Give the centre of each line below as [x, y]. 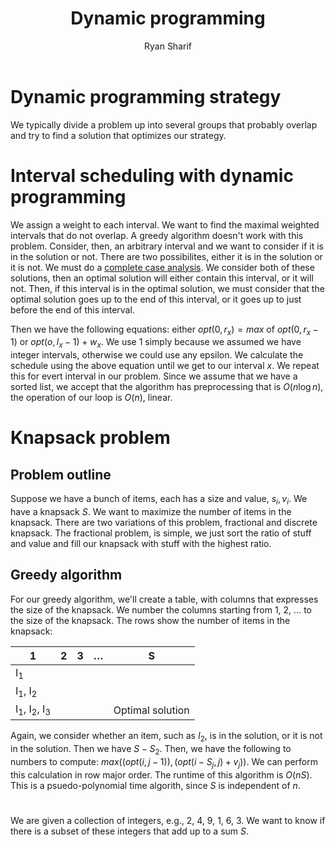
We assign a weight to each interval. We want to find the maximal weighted [165, 224]
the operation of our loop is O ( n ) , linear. [91, 398]
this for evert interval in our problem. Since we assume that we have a [154, 376]
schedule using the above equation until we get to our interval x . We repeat [165, 366]
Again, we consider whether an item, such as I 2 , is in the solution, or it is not [166, 737]
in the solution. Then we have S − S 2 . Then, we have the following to [151, 750]
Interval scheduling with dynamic [152, 175]
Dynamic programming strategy [146, 96]
